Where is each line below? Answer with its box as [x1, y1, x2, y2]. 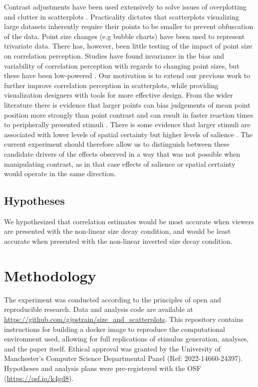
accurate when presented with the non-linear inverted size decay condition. [4, 236, 233, 246]
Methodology [4, 265, 96, 285]
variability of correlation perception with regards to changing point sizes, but [4, 60, 240, 71]
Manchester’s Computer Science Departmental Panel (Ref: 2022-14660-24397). [4, 353, 243, 363]
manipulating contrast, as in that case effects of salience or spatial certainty [4, 158, 236, 169]
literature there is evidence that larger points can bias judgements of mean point [4, 99, 251, 110]
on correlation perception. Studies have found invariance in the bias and [4, 50, 224, 61]
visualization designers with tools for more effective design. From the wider [4, 90, 233, 100]
